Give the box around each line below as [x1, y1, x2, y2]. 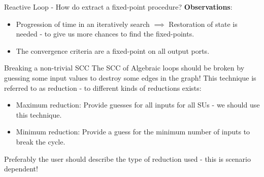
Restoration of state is [169, 18, 238, 29]
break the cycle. [16, 136, 65, 147]
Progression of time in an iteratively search [16, 18, 150, 29]
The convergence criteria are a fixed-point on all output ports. [16, 45, 210, 56]
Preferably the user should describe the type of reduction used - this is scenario [4, 153, 251, 164]
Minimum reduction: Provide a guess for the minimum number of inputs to [16, 126, 250, 137]
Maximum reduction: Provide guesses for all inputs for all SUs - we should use [16, 99, 260, 110]
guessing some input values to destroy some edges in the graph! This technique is [4, 72, 256, 83]
